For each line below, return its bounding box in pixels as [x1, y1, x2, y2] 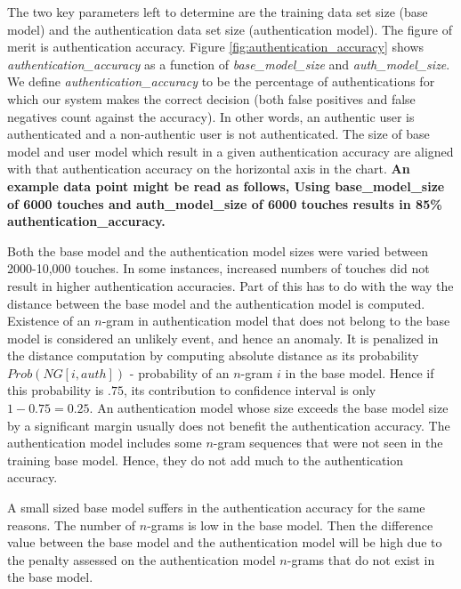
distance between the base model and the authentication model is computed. [7, 294, 425, 312]
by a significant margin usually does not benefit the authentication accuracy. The [7, 416, 450, 434]
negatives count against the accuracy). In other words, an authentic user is [7, 107, 415, 125]
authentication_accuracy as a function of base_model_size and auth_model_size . [7, 54, 450, 73]
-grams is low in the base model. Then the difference [147, 515, 433, 534]
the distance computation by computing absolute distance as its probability [7, 346, 419, 365]
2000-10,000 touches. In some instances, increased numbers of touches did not [7, 259, 430, 278]
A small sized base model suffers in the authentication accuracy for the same [7, 498, 425, 517]
